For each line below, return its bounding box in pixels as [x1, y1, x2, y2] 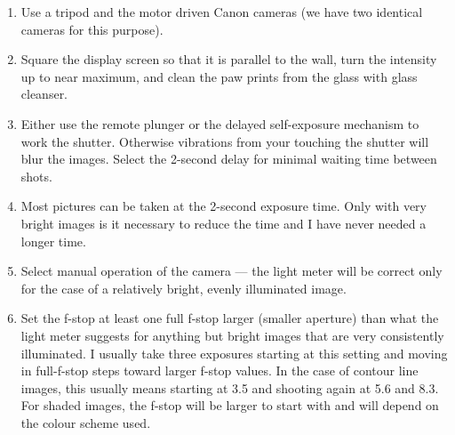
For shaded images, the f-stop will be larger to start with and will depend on [20, 396, 439, 415]
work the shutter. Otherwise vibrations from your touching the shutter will [20, 132, 429, 150]
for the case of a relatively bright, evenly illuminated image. [20, 278, 347, 297]
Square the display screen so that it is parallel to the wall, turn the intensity [20, 50, 437, 68]
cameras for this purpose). [20, 20, 164, 38]
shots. [20, 166, 52, 185]
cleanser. [20, 85, 68, 103]
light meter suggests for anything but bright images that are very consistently [20, 326, 444, 344]
